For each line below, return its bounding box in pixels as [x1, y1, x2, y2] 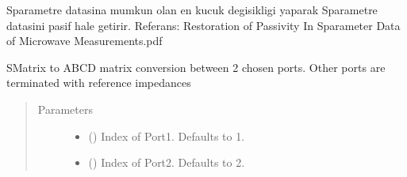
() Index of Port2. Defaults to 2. [88, 154, 245, 171]
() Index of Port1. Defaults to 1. [88, 127, 245, 144]
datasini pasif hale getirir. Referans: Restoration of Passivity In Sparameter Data [6, 17, 401, 33]
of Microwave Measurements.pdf [6, 32, 163, 49]
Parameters [37, 100, 93, 117]
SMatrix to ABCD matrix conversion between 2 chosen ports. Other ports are [6, 58, 386, 75]
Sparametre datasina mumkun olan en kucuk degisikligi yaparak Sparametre [6, 2, 378, 17]
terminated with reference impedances [6, 74, 191, 91]
